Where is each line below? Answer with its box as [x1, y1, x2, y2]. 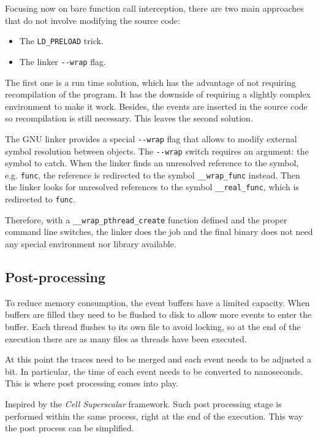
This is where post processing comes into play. [5, 377, 178, 390]
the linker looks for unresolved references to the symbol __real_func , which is [5, 180, 299, 193]
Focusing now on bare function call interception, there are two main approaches [5, 2, 304, 14]
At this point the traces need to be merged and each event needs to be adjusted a [5, 353, 312, 366]
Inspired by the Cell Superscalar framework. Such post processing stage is [5, 397, 282, 410]
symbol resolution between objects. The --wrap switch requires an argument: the [5, 144, 309, 157]
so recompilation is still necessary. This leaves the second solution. [5, 112, 253, 125]
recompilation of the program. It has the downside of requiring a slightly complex [5, 88, 311, 101]
